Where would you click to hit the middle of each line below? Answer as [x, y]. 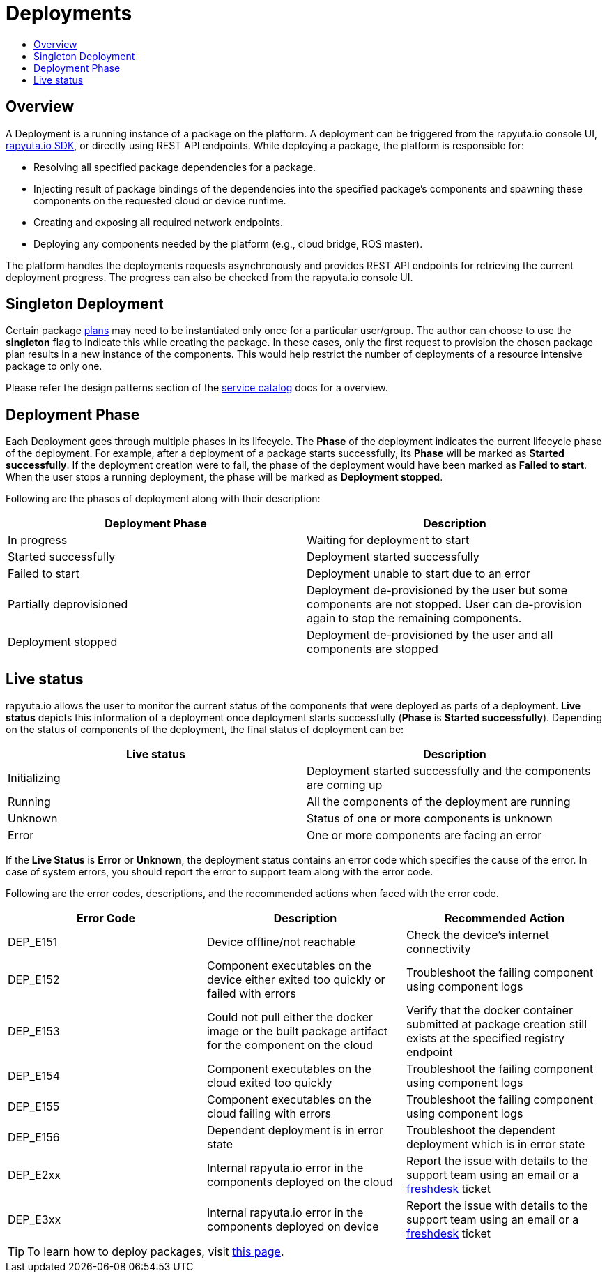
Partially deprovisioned [68, 604]
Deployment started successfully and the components [449, 771]
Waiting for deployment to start [388, 540]
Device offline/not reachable [281, 942]
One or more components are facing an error [424, 835]
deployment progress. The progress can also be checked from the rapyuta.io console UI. [209, 277]
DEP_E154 [34, 1076]
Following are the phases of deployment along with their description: [163, 499]
